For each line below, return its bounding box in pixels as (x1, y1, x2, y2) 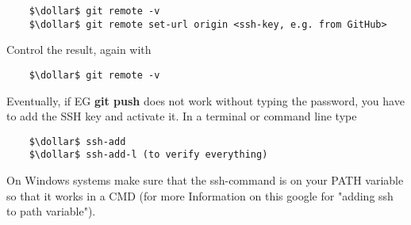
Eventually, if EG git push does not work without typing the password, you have (6, 92, 405, 109)
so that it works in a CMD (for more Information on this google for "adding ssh (6, 187, 394, 204)
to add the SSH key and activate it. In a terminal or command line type (6, 108, 357, 124)
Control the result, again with (6, 41, 152, 58)
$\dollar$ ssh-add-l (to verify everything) (29, 149, 268, 161)
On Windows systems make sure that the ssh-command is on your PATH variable (6, 172, 404, 189)
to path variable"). (6, 203, 96, 219)
